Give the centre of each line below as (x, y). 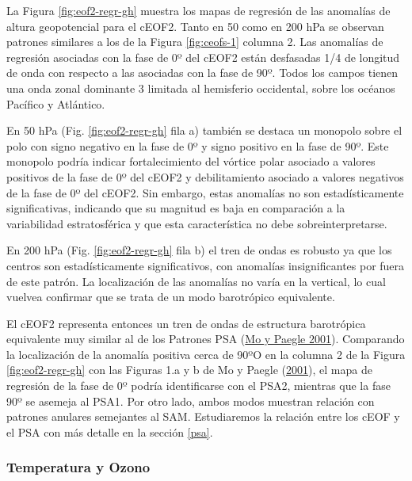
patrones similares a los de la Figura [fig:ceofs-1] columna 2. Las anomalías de (195, 42)
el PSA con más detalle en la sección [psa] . (110, 431)
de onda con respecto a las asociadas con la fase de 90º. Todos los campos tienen (202, 73)
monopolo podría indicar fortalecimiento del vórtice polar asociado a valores (191, 161)
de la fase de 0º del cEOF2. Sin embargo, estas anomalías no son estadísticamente (205, 192)
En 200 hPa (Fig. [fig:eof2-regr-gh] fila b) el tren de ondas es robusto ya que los (199, 250)
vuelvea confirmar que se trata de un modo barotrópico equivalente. (171, 297)
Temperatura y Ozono (78, 467)
